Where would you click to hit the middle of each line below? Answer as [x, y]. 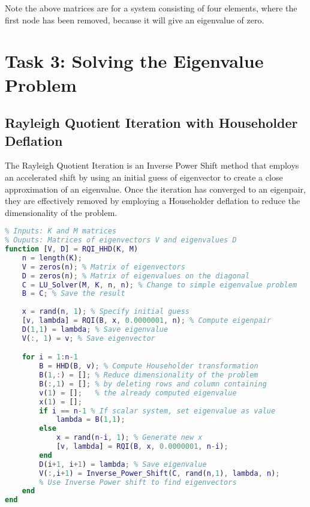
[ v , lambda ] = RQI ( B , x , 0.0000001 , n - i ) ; [142, 447]
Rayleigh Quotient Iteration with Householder [151, 123]
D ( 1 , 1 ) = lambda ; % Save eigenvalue [95, 329]
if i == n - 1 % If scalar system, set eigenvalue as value [157, 411]
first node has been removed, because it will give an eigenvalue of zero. [135, 19]
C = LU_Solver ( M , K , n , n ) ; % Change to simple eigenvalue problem [159, 285]
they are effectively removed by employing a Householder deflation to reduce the [153, 201]
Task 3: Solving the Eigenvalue [134, 61]
